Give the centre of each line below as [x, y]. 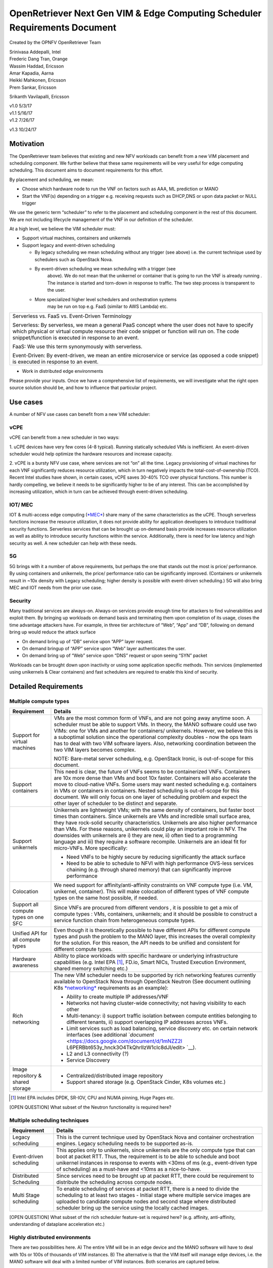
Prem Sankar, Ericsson [33, 87]
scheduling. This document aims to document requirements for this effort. [86, 170]
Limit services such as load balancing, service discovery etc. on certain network [162, 1029]
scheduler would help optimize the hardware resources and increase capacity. [91, 453]
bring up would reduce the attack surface [53, 632]
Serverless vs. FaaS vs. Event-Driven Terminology [72, 316]
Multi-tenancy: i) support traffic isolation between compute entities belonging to [162, 1016]
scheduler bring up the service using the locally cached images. [133, 1208]
